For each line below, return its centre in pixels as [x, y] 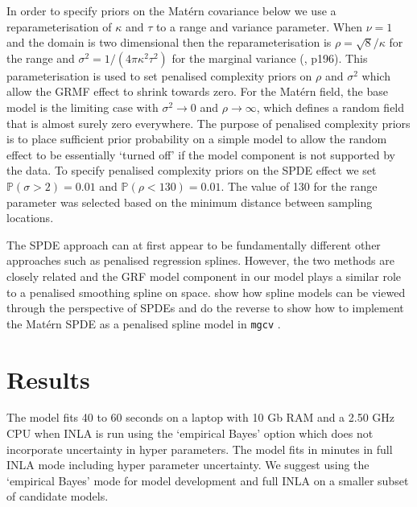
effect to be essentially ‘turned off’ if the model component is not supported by [201, 154]
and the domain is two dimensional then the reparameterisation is [169, 42]
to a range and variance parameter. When [259, 26]
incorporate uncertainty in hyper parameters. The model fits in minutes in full [200, 449]
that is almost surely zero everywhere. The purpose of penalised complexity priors [208, 123]
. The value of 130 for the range [299, 185]
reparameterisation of [59, 26]
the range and [41, 58]
